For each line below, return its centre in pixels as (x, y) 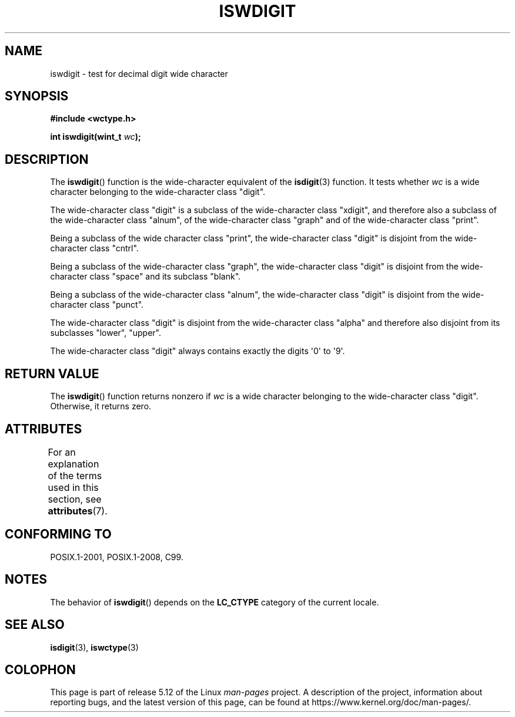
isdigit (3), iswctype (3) (94, 647)
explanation (73, 464)
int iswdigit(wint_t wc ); (96, 137)
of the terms (75, 475)
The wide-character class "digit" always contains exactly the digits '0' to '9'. (198, 351)
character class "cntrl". (94, 248)
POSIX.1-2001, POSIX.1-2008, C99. (117, 557)
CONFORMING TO (58, 534)
